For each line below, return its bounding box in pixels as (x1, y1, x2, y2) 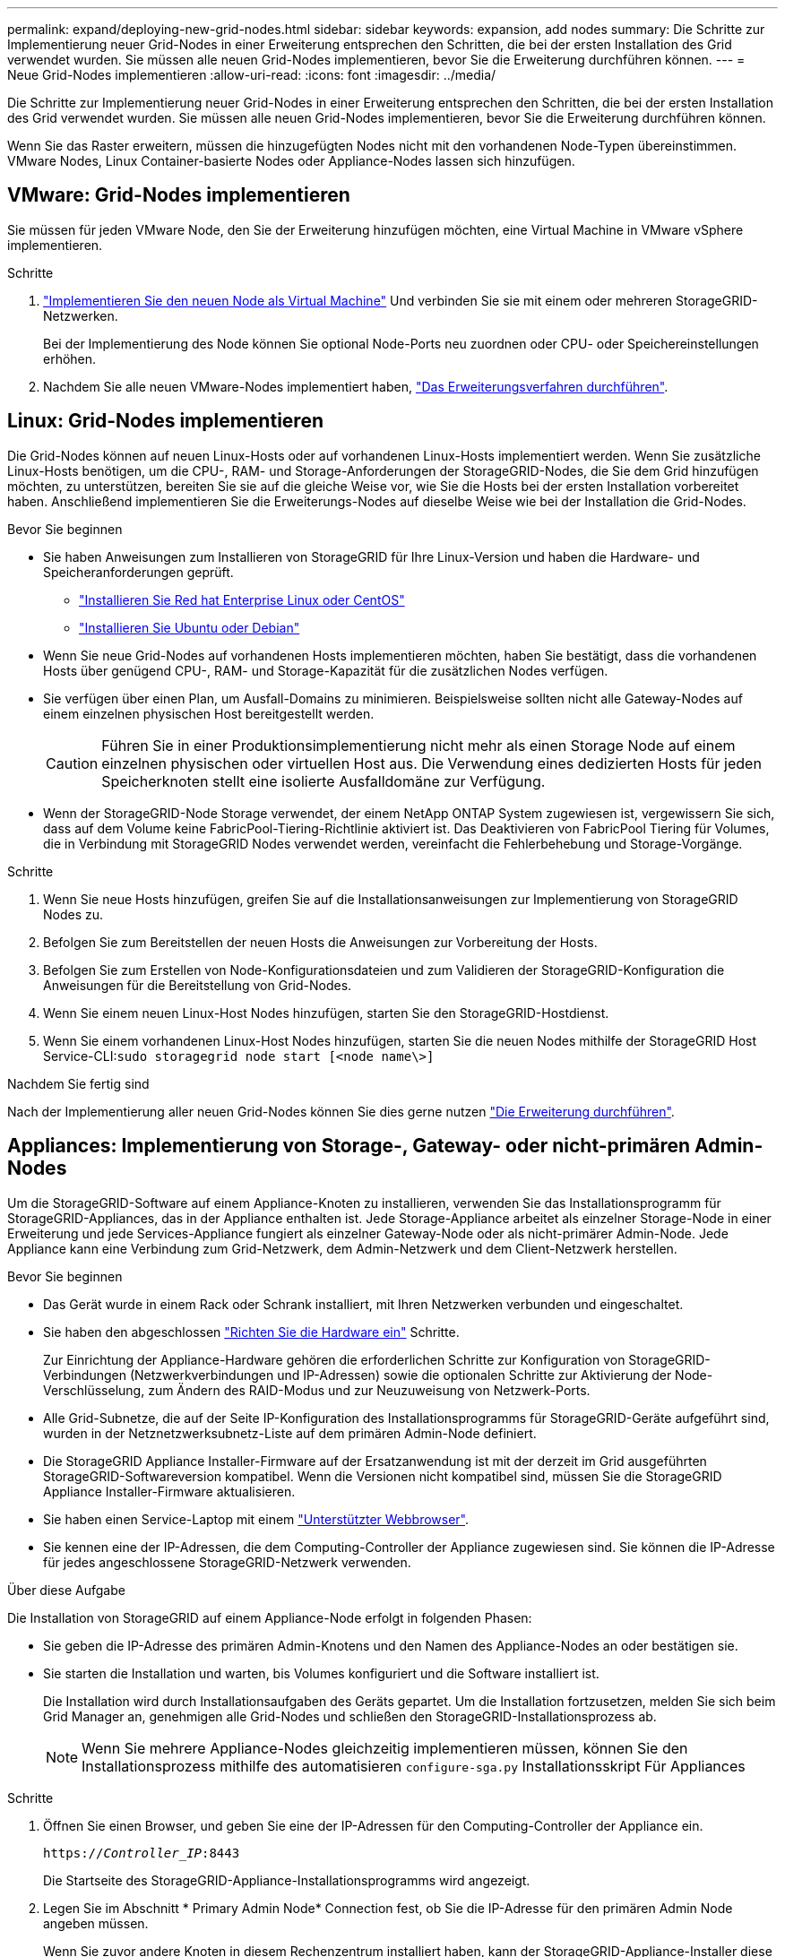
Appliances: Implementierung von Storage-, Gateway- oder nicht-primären (7, 1134, 691, 1158)
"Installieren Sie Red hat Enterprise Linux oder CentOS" (79, 591, 405, 608)
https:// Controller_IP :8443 (43, 1845, 240, 1860)
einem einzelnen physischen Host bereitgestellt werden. (43, 705, 375, 721)
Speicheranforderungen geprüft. (43, 564, 234, 580)
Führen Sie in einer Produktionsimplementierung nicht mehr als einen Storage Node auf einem (101, 736, 736, 754)
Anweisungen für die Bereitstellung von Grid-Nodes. (43, 977, 352, 993)
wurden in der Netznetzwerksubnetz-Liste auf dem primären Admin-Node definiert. (43, 1425, 537, 1441)
